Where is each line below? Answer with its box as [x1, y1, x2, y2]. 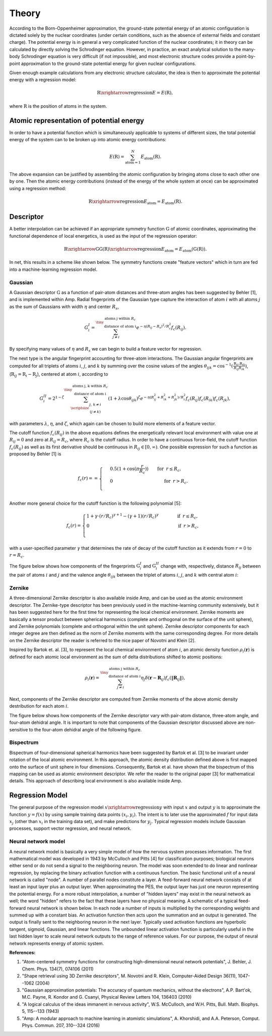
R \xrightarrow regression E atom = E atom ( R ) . [88, 199, 182, 205]
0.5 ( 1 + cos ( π [110, 466, 140, 472]
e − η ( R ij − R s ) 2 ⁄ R [136, 323, 170, 330]
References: [9, 949, 36, 955]
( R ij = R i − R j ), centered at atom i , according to [9, 371, 108, 378]
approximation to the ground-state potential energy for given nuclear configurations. [21, 61, 196, 67]
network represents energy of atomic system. [9, 940, 104, 946]
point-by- [236, 53, 256, 60]
